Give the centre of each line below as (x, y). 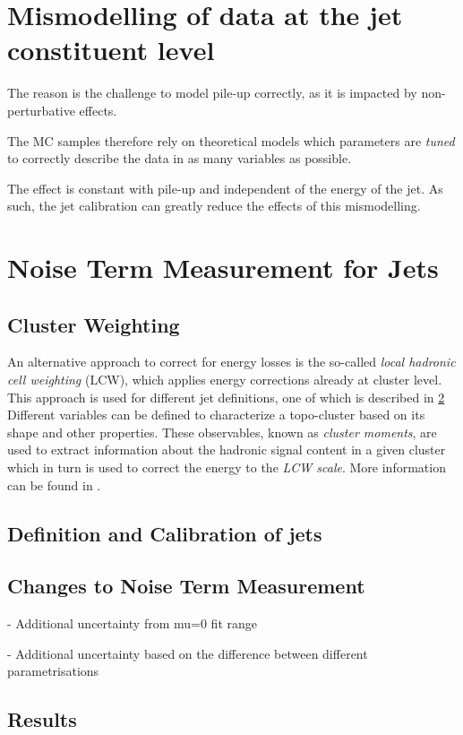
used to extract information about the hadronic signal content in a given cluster (227, 450)
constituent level (111, 50)
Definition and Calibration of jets (165, 533)
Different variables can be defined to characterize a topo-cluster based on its (216, 415)
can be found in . (54, 484)
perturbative (41, 110)
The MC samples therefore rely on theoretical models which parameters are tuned (231, 140)
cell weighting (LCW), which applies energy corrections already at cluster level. (225, 380)
